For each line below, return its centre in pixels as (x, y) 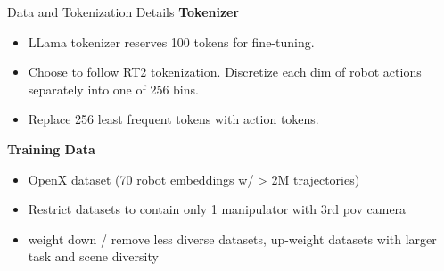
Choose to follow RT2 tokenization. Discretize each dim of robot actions (225, 72)
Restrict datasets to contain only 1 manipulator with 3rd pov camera (217, 209)
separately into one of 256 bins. (113, 89)
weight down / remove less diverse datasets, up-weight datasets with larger (232, 238)
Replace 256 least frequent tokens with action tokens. (173, 119)
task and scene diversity (93, 256)
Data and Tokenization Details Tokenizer (123, 12)
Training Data (51, 148)
